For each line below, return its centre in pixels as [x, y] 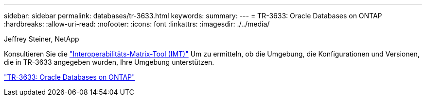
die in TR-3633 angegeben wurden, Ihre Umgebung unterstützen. [109, 62]
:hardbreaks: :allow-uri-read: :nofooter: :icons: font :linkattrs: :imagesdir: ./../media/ [137, 24]
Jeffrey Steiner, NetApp [42, 39]
